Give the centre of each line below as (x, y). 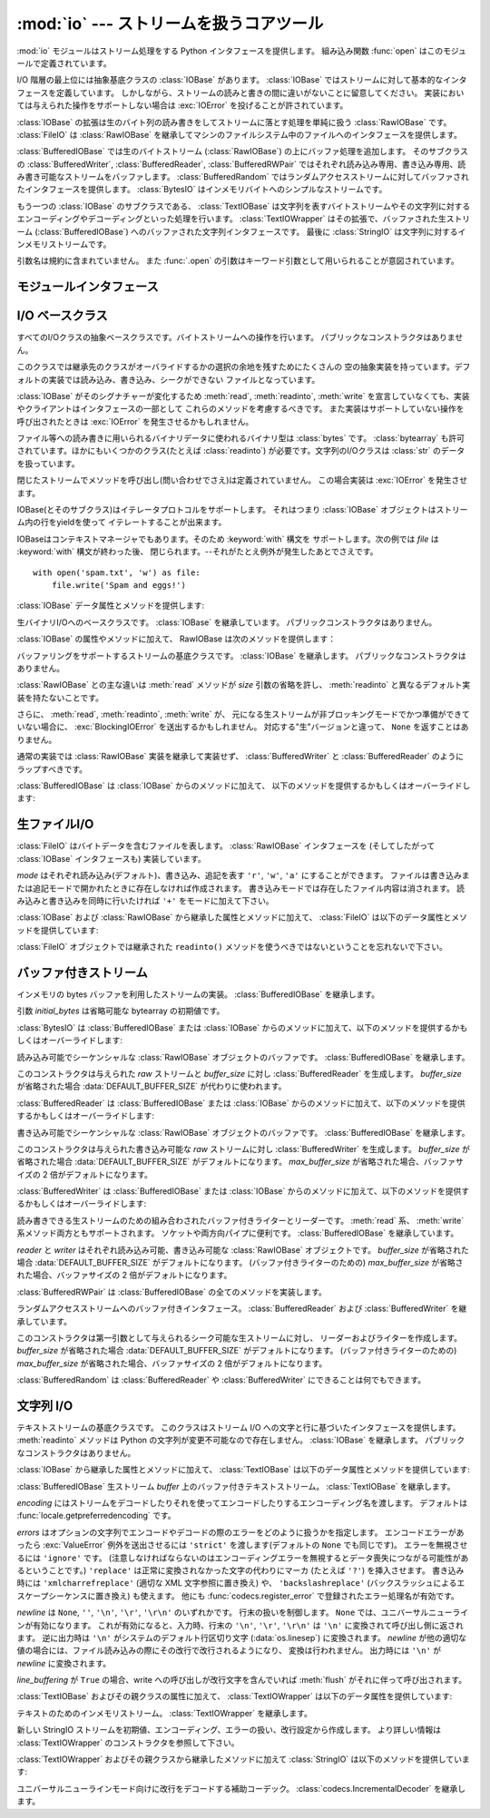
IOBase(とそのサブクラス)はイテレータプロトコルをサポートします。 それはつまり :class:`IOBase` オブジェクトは (226, 510)
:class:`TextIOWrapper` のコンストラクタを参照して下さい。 (128, 1743)
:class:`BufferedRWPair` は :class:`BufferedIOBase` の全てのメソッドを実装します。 (171, 1292)
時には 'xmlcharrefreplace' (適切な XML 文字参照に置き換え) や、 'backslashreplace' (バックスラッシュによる (237, 1583)
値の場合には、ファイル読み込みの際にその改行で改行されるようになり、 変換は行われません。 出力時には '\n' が (229, 1650)
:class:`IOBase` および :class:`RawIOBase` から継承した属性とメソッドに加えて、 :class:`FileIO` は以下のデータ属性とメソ (242, 917)
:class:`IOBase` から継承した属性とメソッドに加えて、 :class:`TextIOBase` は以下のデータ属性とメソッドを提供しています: (244, 1470)
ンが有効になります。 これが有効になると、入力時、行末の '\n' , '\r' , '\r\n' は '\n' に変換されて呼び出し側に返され (240, 1625)
